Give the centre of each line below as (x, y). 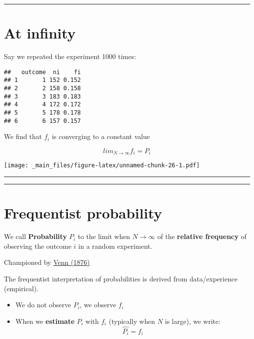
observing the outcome (38, 246)
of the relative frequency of (202, 236)
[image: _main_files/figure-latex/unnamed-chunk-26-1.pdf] (102, 166)
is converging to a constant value (101, 136)
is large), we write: (193, 321)
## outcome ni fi (42, 72)
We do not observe (43, 305)
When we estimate (45, 321)
